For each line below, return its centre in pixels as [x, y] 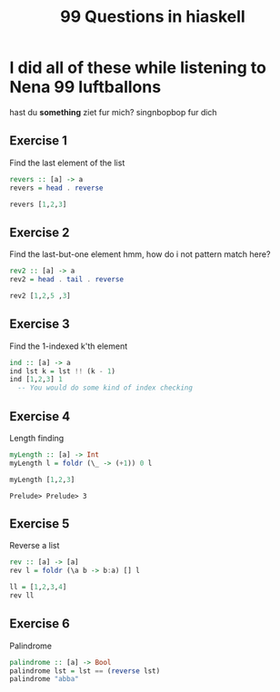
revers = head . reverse [56, 188]
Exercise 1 [39, 141]
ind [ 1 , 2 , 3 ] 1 [36, 380]
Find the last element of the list [67, 163]
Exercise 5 [40, 524]
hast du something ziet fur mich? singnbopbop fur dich [113, 112]
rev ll [22, 596]
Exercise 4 [40, 416]
